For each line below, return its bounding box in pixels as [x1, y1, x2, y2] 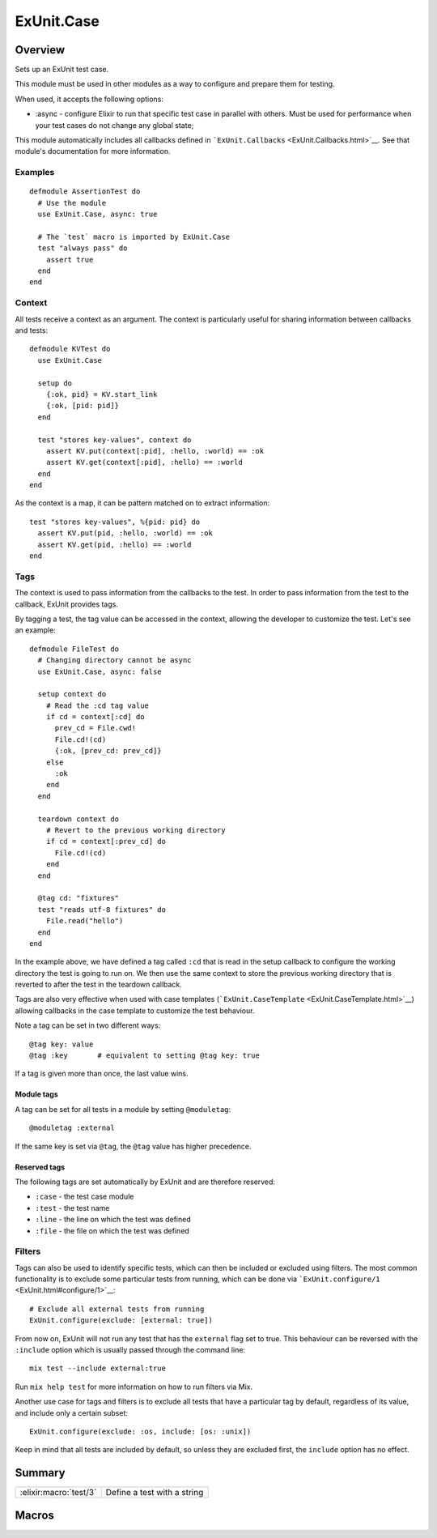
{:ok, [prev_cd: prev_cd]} [54, 746, 162, 756]
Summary [15, 1466, 66, 1480]
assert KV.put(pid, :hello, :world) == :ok [37, 529, 214, 538]
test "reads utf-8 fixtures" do [37, 905, 166, 914]
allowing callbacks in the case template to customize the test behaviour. [15, 1005, 255, 1016]
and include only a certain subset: [15, 1408, 129, 1417]
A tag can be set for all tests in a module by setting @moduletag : [15, 1104, 231, 1114]
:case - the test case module [35, 1191, 134, 1202]
